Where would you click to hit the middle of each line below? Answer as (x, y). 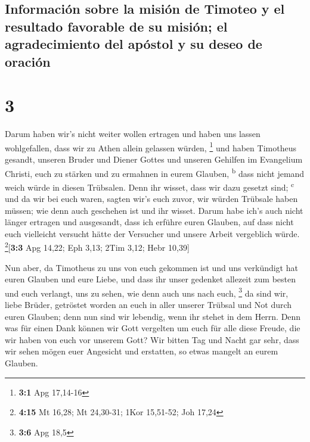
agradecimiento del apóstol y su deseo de (134, 44)
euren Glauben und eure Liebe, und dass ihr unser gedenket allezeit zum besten (151, 279)
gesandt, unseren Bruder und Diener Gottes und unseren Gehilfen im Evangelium (154, 159)
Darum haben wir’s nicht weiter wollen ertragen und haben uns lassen (133, 134)
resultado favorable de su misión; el (116, 26)
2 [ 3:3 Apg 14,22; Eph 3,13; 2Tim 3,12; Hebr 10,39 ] (97, 247)
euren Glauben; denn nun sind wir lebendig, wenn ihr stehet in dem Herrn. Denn (153, 316)
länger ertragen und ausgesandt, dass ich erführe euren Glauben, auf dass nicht (149, 222)
